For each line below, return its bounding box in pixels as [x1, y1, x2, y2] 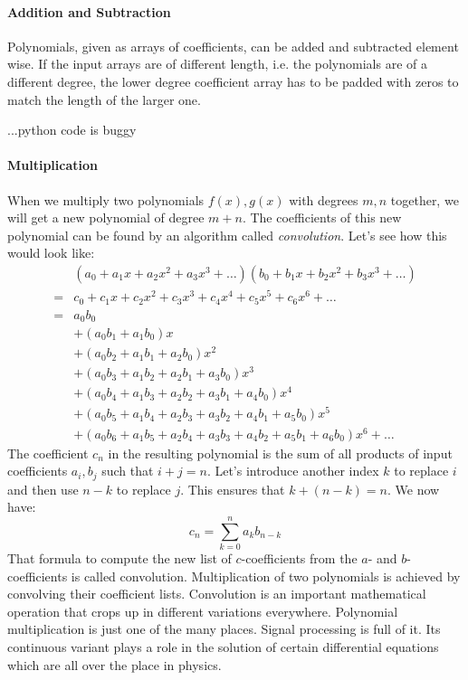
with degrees [289, 190, 358, 209]
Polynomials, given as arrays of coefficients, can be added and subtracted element [7, 36, 459, 55]
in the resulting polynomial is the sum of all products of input [108, 443, 453, 462]
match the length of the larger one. [7, 90, 201, 109]
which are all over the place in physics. [7, 655, 222, 674]
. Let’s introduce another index [206, 461, 379, 480]
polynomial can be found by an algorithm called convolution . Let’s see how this [7, 225, 447, 244]
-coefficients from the [241, 548, 358, 567]
